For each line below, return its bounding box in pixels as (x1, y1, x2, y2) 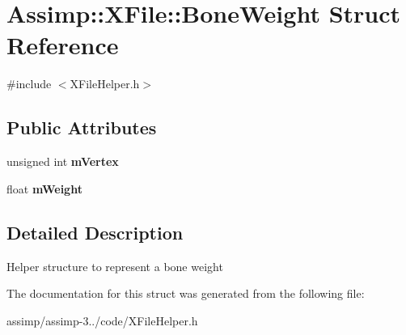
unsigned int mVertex (6, 153, 119, 170)
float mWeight (6, 180, 82, 197)
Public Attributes (6, 115, 157, 140)
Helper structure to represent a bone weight (6, 257, 223, 274)
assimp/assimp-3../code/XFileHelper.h (6, 312, 198, 329)
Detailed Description (6, 219, 184, 244)
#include (6, 75, 52, 92)
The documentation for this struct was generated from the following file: (6, 285, 365, 302)
